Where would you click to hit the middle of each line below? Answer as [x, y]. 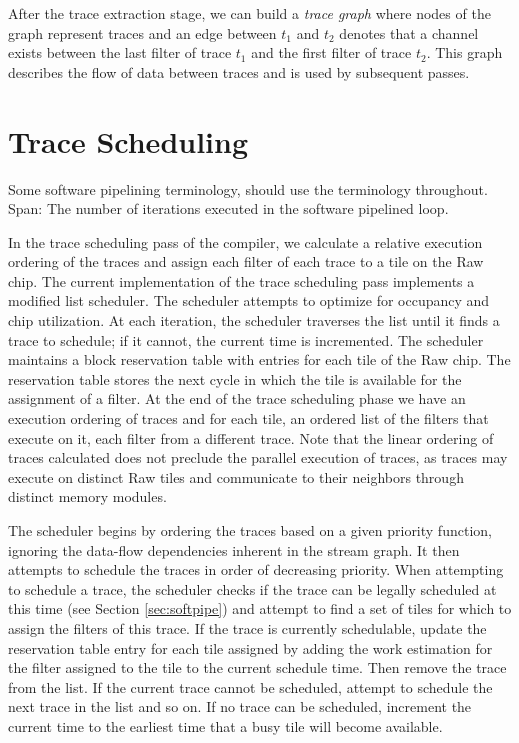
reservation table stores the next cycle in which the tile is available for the [235, 378]
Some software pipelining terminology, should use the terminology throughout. [248, 188]
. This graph [464, 52]
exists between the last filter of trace [120, 52]
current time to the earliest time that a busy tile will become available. [225, 725]
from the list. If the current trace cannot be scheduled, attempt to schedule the [250, 686]
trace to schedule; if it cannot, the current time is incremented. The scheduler [246, 339]
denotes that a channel [409, 32]
